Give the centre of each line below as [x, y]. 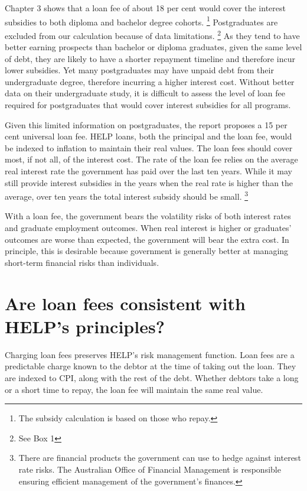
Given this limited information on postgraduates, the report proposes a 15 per [146, 124]
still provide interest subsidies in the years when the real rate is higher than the [149, 182]
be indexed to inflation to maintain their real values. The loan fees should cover [149, 147]
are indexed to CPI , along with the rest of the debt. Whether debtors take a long [152, 377]
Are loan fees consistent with [125, 303]
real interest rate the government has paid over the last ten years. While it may [148, 171]
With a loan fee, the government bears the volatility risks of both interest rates [148, 216]
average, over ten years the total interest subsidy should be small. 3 [127, 195]
